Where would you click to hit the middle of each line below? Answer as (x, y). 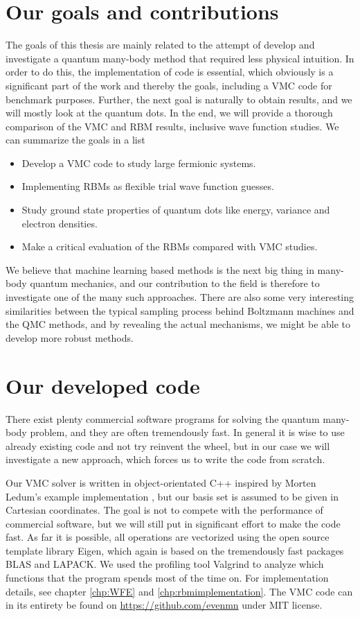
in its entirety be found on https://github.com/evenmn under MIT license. (164, 605)
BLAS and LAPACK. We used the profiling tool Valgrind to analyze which (165, 564)
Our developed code (103, 385)
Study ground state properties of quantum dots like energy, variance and (176, 210)
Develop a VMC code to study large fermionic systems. (139, 163)
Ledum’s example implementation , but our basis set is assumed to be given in (172, 496)
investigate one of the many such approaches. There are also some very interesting (180, 297)
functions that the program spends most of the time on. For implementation (167, 578)
